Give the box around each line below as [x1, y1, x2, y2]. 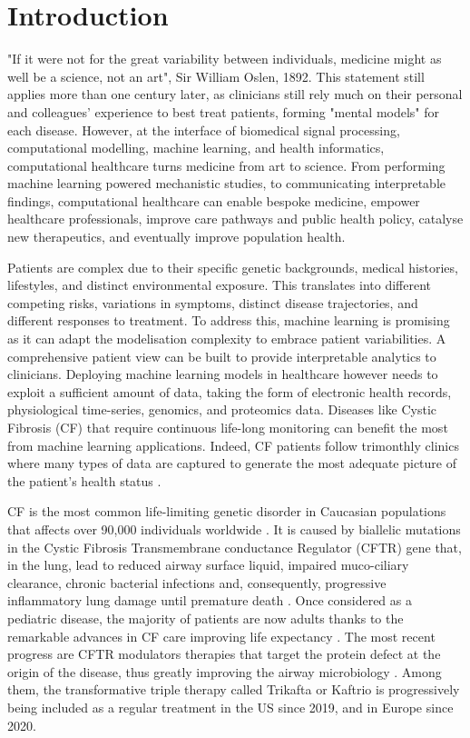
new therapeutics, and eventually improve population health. [7, 227, 346, 246]
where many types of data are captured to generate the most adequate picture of [7, 454, 456, 473]
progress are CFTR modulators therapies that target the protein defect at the [7, 644, 441, 663]
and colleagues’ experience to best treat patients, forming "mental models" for [7, 102, 440, 121]
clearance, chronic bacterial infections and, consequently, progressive [7, 573, 387, 592]
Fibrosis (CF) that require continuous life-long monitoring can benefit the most [7, 418, 448, 436]
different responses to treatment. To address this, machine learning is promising [7, 311, 450, 330]
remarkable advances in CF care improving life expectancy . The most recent [7, 626, 436, 645]
